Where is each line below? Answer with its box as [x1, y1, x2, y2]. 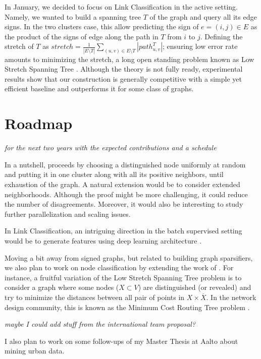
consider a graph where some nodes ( [5, 282, 119, 292]
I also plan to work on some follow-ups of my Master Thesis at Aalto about [5, 335, 238, 346]
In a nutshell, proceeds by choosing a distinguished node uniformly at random [5, 159, 246, 169]
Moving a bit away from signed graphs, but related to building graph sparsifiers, [5, 252, 253, 263]
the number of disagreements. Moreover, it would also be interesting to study [5, 199, 243, 209]
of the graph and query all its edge [149, 11, 257, 22]
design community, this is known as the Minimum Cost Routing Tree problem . [5, 302, 250, 312]
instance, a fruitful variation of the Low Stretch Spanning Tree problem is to [5, 272, 242, 282]
